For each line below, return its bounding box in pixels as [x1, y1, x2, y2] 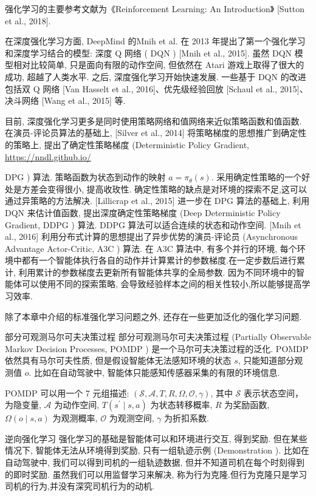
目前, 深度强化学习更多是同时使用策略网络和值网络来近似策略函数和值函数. [5, 114, 302, 127]
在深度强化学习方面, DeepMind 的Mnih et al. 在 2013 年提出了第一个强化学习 [5, 35, 306, 47]
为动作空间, [54, 398, 100, 411]
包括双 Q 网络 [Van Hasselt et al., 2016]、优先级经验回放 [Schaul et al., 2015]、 [5, 82, 308, 95]
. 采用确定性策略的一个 [211, 171, 302, 183]
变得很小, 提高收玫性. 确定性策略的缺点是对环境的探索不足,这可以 [47, 182, 307, 195]
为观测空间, [109, 412, 154, 424]
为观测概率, [52, 412, 98, 424]
